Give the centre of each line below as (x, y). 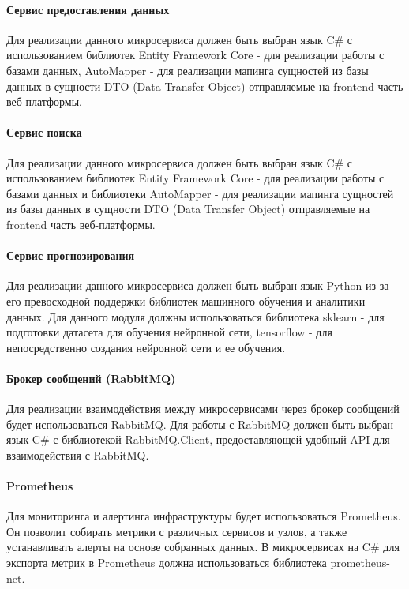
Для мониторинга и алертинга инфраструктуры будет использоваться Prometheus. (204, 516)
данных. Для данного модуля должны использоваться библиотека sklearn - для (195, 316)
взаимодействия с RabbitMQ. (78, 454)
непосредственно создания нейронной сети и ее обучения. (146, 347)
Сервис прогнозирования (71, 255)
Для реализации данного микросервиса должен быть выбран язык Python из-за (198, 285)
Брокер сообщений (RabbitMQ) (91, 378)
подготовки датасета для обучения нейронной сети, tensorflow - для (169, 332)
